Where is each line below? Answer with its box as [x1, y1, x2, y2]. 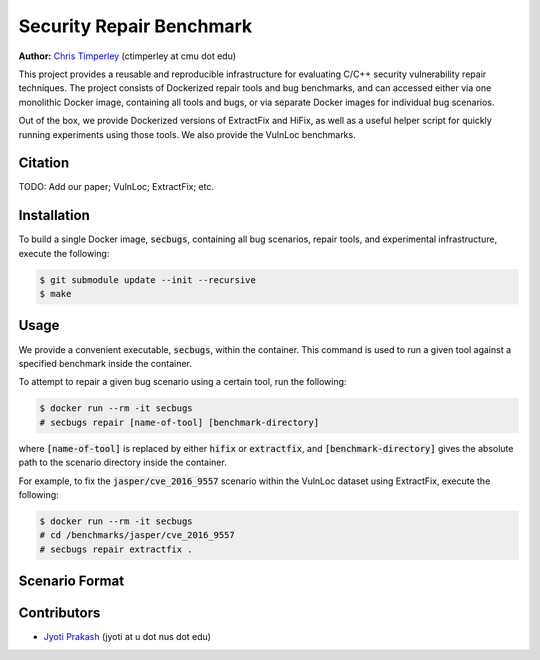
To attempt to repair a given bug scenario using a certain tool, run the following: [18, 376, 347, 388]
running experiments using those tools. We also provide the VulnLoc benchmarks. [18, 128, 356, 140]
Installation [18, 207, 90, 224]
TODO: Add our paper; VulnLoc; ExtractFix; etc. [18, 181, 215, 193]
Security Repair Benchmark [18, 15, 253, 37]
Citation [18, 155, 70, 172]
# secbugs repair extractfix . [39, 543, 194, 555]
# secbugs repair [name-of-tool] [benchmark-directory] [39, 416, 320, 428]
